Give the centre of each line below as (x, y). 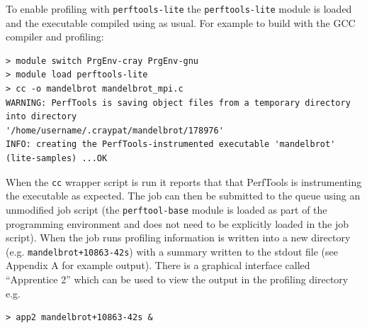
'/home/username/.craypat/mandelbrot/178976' (115, 130)
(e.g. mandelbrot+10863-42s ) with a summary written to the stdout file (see (172, 251)
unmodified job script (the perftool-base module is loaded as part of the (166, 209)
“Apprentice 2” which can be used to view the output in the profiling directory (177, 279)
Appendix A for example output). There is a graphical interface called (158, 265)
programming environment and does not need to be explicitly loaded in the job (177, 223)
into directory (41, 117)
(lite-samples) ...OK (57, 158)
